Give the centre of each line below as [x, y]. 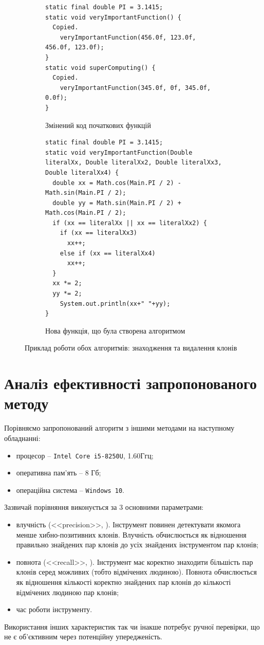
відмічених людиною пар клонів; [68, 592]
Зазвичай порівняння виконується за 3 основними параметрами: [104, 507]
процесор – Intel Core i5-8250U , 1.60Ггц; [85, 455]
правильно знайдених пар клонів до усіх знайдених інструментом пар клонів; [137, 545]
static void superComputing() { [100, 68]
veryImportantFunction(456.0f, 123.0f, [128, 37]
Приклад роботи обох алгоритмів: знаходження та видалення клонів [131, 348]
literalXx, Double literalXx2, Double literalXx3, [134, 163]
